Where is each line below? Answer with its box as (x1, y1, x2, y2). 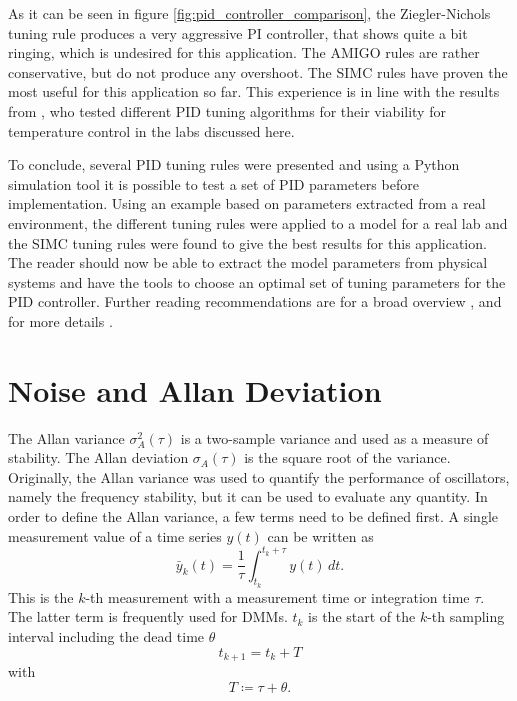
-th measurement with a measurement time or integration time (85, 586, 470, 607)
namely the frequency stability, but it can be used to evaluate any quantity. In (8, 486, 488, 507)
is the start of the (308, 606, 416, 627)
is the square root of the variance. (244, 447, 451, 468)
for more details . (8, 310, 113, 331)
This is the (8, 586, 74, 607)
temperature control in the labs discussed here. (8, 120, 295, 141)
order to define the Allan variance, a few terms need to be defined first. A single (8, 506, 499, 526)
